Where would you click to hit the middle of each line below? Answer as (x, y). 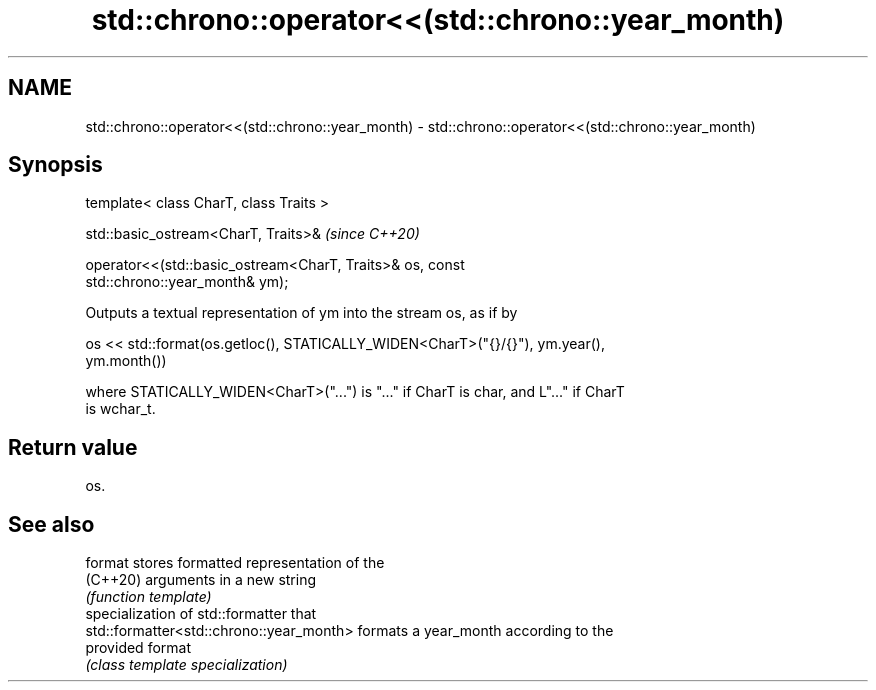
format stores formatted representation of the (235, 563)
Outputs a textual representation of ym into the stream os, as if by (301, 313)
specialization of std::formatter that (201, 614)
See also (51, 524)
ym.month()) (126, 361)
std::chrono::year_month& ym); (187, 282)
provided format (138, 648)
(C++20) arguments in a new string (201, 580)
